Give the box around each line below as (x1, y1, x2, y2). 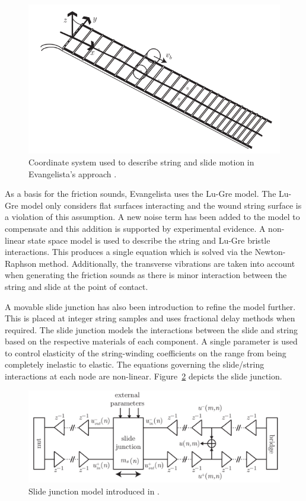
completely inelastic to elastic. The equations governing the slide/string (5, 358, 264, 371)
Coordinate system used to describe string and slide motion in (28, 155, 254, 168)
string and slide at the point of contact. (5, 280, 148, 292)
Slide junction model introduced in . (28, 484, 160, 497)
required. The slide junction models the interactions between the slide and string (5, 323, 298, 336)
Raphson (5, 257, 37, 269)
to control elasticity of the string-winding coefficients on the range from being (5, 346, 286, 359)
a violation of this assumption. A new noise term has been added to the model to (5, 210, 300, 223)
